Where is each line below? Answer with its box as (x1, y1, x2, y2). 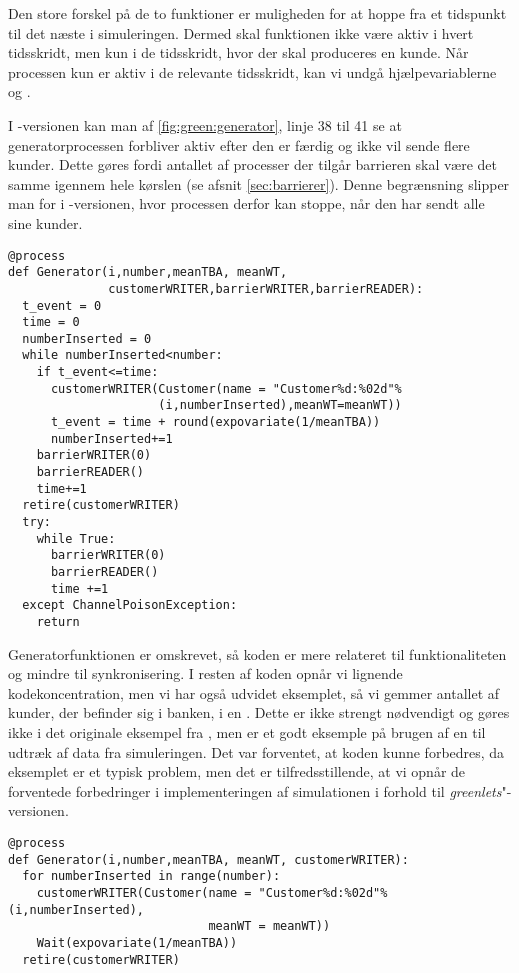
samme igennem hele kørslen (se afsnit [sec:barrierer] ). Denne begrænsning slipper (8, 173, 510, 194)
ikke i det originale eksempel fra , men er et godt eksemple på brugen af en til (8, 722, 486, 742)
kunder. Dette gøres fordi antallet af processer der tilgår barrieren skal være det (8, 154, 497, 175)
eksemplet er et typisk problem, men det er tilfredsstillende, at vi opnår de (8, 761, 466, 782)
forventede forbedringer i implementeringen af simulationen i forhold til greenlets (8, 780, 502, 801)
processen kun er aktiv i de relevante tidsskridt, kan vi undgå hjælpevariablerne (8, 61, 497, 82)
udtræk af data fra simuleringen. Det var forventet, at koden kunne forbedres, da (8, 741, 505, 762)
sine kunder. (8, 212, 83, 233)
